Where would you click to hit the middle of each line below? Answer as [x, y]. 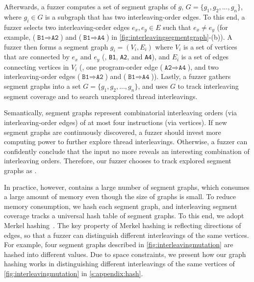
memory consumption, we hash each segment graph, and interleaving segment [121, 206]
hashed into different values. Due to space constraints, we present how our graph [125, 254]
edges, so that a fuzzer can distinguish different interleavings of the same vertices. [127, 235]
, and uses [153, 86]
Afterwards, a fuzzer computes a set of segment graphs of [90, 6]
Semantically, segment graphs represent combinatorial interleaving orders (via [121, 113]
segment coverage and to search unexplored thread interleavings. [101, 96]
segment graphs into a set [42, 86]
